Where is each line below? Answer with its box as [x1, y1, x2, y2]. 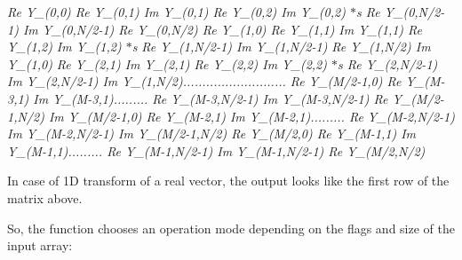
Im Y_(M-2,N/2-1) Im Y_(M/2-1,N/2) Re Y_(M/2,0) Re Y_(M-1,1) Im [7, 124, 416, 143]
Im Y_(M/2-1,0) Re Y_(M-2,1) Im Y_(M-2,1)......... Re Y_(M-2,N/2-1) [48, 106, 455, 125]
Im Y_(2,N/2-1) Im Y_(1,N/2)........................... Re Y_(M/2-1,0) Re [7, 72, 402, 91]
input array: [7, 236, 73, 255]
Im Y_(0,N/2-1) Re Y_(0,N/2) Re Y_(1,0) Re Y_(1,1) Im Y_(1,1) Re [22, 20, 423, 38]
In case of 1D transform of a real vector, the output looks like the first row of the [7, 171, 450, 190]
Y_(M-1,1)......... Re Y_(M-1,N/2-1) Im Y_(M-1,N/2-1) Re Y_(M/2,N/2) [7, 141, 426, 160]
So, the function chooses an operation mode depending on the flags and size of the [7, 218, 455, 237]
